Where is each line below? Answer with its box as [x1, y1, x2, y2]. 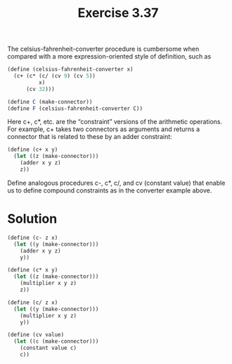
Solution [7, 211, 58, 227]
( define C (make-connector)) [7, 98, 93, 105]
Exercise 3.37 [77, 5, 159, 21]
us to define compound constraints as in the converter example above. [7, 186, 212, 195]
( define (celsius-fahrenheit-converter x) [7, 66, 134, 73]
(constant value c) [20, 344, 77, 352]
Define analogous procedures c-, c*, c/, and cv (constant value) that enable [7, 178, 226, 187]
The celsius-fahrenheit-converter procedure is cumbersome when [7, 44, 200, 54]
